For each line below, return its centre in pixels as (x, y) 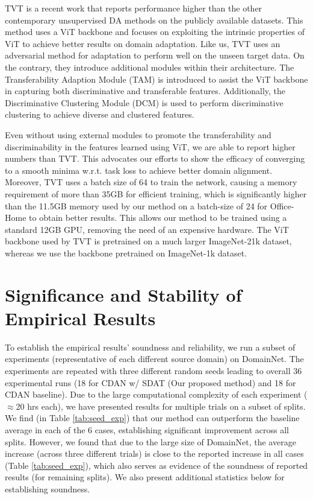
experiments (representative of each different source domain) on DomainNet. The (154, 359)
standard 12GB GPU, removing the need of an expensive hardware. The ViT (147, 229)
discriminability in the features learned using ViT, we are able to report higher (150, 146)
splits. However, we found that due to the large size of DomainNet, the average (150, 441)
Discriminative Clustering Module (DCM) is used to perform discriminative (144, 102)
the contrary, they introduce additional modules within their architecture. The (150, 67)
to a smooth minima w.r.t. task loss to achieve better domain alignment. (139, 170)
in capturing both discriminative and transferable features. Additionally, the (145, 91)
